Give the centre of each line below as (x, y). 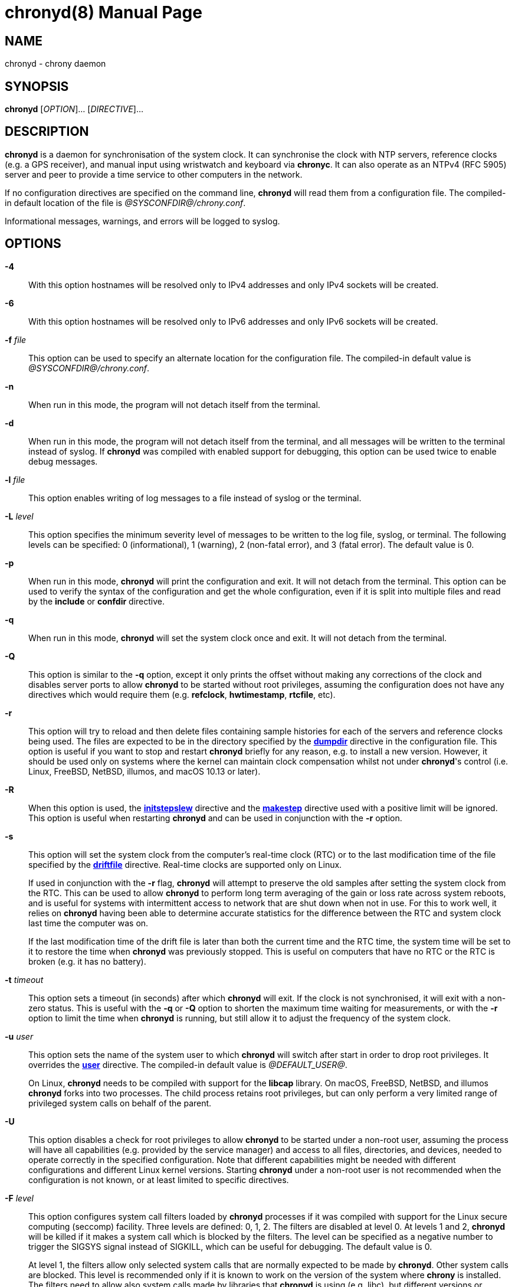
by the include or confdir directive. (97, 601)
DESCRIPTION (47, 132)
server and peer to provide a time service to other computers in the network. (154, 174)
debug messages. (63, 461)
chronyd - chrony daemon (55, 64)
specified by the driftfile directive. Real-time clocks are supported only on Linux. (185, 864)
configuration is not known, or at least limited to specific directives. (159, 1180)
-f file (16, 339)
